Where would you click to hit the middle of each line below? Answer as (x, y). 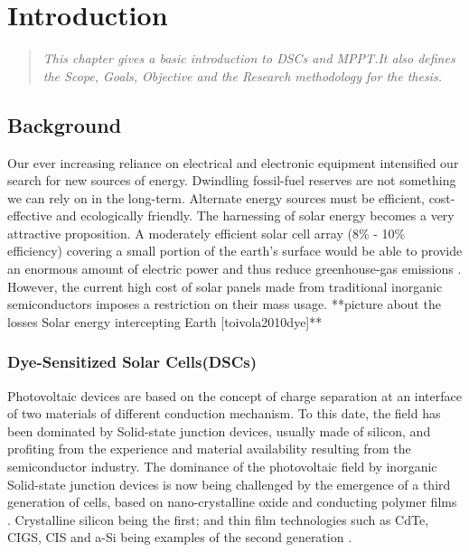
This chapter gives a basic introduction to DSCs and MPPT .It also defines (249, 58)
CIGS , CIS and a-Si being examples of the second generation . (180, 537)
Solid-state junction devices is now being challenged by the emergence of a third (229, 484)
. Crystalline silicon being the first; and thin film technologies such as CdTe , (218, 519)
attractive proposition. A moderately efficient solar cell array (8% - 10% (206, 233)
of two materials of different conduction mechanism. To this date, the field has (224, 413)
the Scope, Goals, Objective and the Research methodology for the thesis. (242, 75)
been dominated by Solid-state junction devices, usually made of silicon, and (219, 430)
